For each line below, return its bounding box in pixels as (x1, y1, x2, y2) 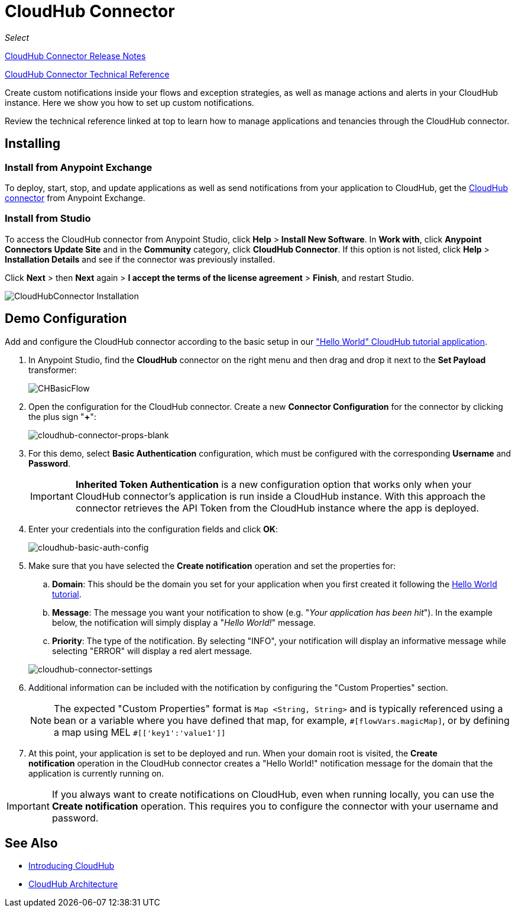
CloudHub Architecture (28, 879, 118, 890)
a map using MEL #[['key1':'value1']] (54, 726, 226, 738)
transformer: (28, 364, 77, 375)
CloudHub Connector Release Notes (5, 50, 146, 61)
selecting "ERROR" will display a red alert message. (52, 645, 252, 656)
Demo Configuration (5, 311, 127, 326)
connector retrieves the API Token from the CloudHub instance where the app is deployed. (75, 502, 479, 514)
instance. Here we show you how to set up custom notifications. (5, 97, 254, 108)
